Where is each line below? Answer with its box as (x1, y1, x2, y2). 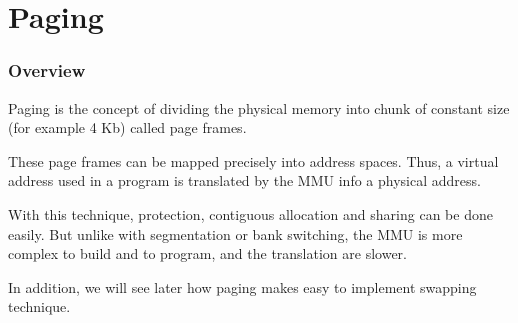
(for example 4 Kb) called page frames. (8, 117, 247, 138)
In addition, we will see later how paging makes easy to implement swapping (8, 276, 477, 297)
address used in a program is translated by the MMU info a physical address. (8, 170, 481, 191)
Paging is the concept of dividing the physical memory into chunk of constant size (8, 97, 510, 118)
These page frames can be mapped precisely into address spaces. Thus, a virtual (8, 150, 499, 171)
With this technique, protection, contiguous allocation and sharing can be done (8, 203, 493, 224)
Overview (8, 58, 86, 83)
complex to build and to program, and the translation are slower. (8, 243, 407, 264)
